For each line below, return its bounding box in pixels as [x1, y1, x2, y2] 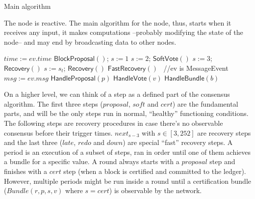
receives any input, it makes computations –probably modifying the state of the [4, 27, 243, 37]
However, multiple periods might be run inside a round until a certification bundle [4, 175, 252, 186]
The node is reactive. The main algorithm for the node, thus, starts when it [4, 17, 231, 28]
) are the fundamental [172, 98, 238, 109]
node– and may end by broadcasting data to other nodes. [4, 36, 177, 47]
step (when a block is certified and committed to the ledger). [63, 166, 246, 176]
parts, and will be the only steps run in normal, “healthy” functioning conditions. [4, 108, 249, 118]
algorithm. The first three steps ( [4, 98, 103, 109]
